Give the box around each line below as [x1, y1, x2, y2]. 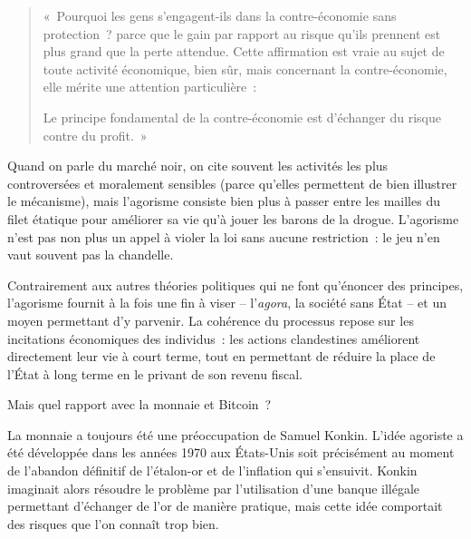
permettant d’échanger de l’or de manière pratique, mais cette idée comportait [7, 496, 443, 515]
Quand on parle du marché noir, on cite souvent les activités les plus [7, 156, 389, 175]
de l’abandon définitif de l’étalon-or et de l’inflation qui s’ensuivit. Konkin [7, 461, 418, 480]
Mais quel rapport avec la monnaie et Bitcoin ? [7, 395, 272, 414]
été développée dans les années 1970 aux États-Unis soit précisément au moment [7, 443, 455, 462]
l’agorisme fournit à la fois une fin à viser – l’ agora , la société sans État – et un [7, 293, 447, 312]
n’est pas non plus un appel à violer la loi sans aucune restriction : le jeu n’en [7, 227, 440, 246]
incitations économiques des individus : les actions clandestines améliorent [7, 328, 420, 348]
